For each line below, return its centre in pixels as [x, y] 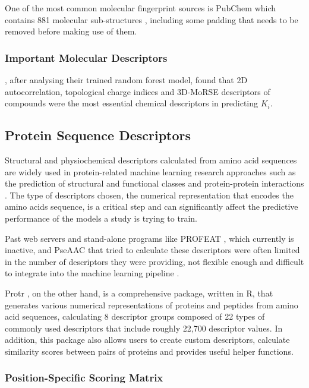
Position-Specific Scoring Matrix [84, 378]
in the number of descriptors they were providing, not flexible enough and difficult [154, 261]
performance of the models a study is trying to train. [101, 218]
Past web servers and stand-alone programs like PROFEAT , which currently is [149, 238]
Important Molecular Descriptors [86, 57]
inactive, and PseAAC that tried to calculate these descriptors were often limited [152, 250]
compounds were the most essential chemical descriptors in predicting [132, 103]
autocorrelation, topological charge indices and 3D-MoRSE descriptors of [138, 91]
